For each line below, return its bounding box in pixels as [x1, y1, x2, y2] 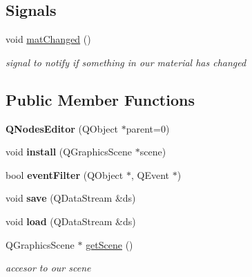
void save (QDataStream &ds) [6, 191, 136, 205]
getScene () [86, 237, 133, 251]
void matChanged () [6, 32, 91, 46]
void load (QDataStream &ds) [6, 213, 136, 228]
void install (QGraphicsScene [6, 144, 133, 159]
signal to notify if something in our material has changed [6, 55, 246, 69]
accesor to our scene [6, 260, 91, 275]
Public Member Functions [6, 88, 195, 110]
